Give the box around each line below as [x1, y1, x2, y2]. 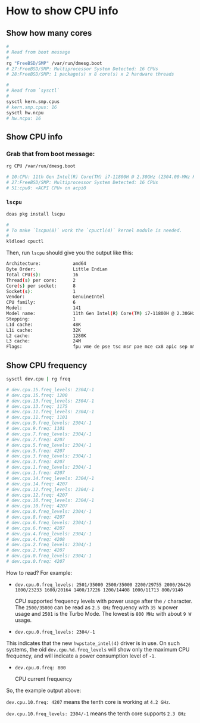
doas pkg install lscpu [6, 211, 65, 217]
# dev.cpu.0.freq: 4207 [6, 559, 65, 565]
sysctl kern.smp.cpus [6, 98, 60, 105]
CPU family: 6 [6, 300, 76, 306]
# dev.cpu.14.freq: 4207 [6, 481, 68, 487]
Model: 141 [6, 305, 82, 311]
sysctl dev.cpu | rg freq [6, 376, 70, 382]
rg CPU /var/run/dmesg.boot [6, 163, 76, 169]
